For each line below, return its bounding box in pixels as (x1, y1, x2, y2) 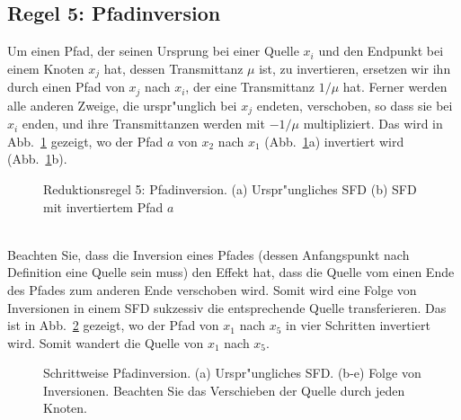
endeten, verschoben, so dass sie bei (256, 95, 453, 114)
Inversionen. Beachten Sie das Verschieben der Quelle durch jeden (43, 380, 405, 399)
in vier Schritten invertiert (286, 316, 430, 335)
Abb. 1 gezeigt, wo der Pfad (7, 131, 164, 150)
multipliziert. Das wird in (303, 114, 443, 133)
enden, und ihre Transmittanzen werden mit (22, 114, 265, 133)
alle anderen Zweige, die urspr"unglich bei (7, 95, 237, 114)
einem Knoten (7, 58, 84, 77)
